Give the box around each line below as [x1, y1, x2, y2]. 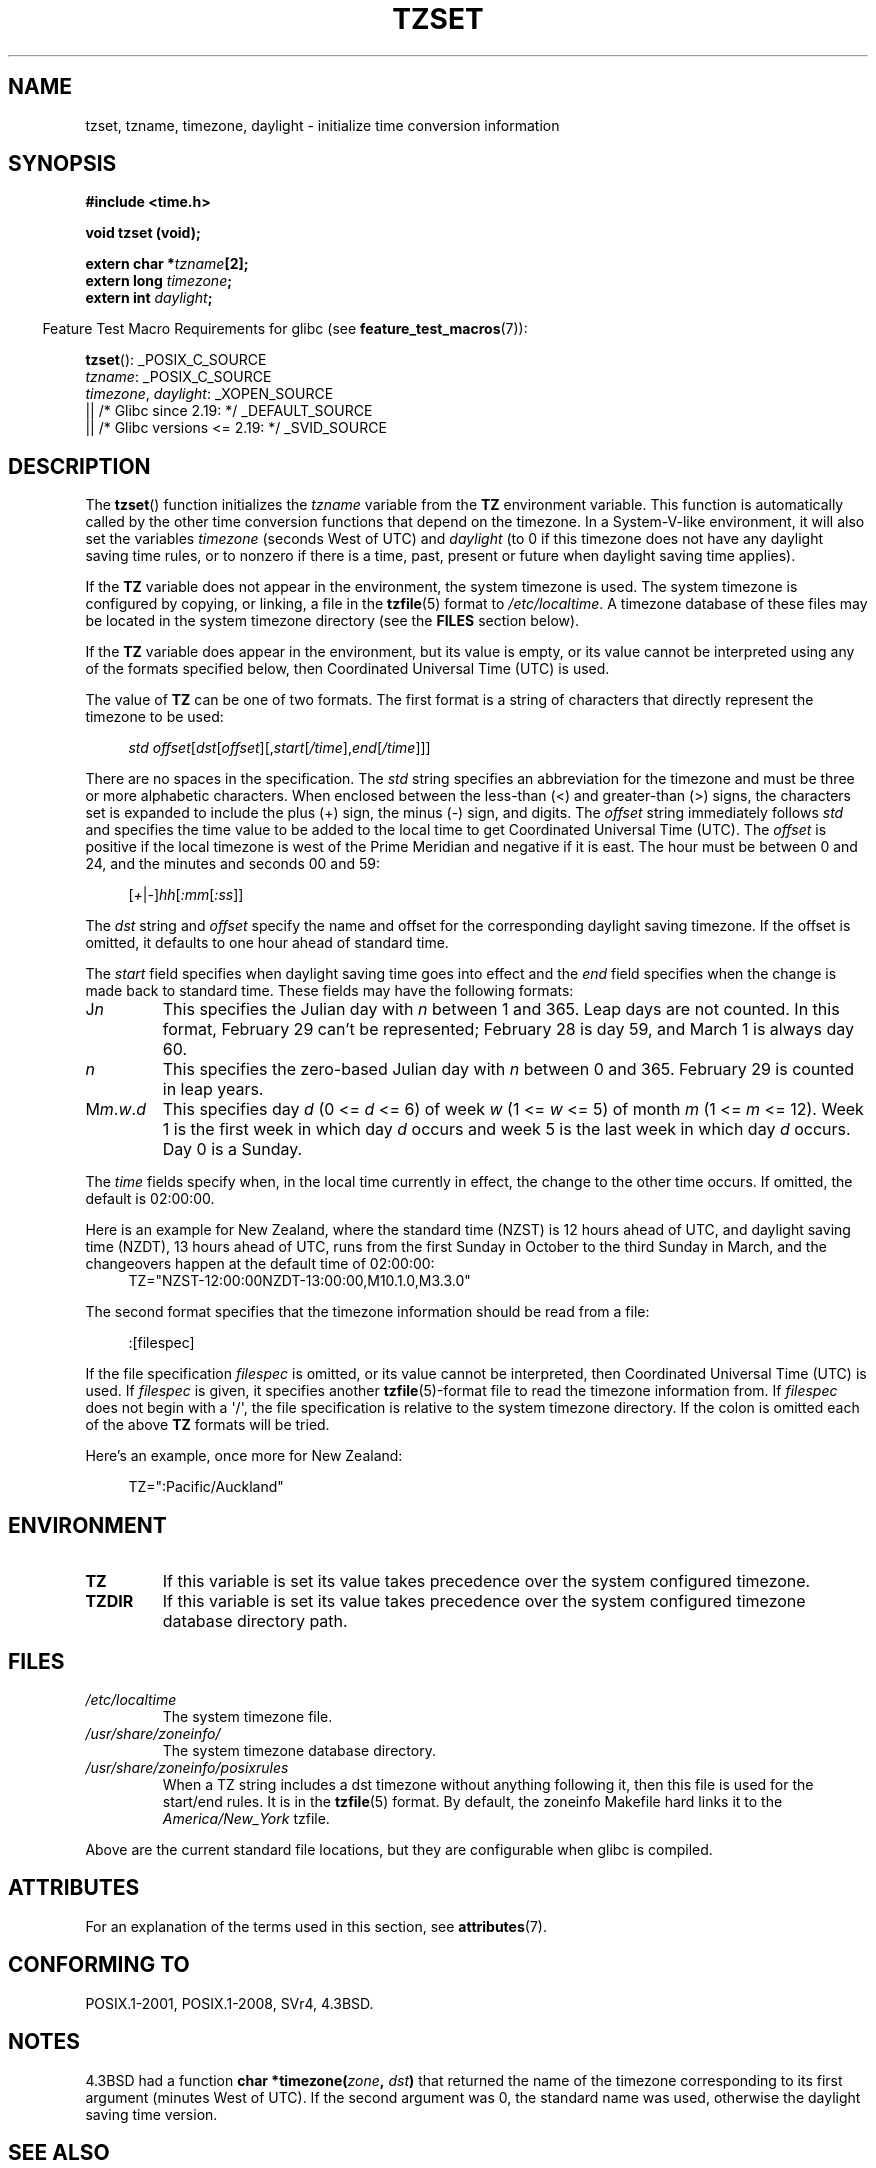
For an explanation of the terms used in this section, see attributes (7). [85, 1917, 547, 1935]
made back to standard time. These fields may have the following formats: [85, 982, 574, 1000]
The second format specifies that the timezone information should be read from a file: [85, 1303, 650, 1321]
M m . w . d [85, 1099, 146, 1120]
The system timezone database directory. [162, 1741, 436, 1759]
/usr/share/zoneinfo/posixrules [85, 1758, 289, 1776]
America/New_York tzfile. [162, 1809, 330, 1827]
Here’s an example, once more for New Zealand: [85, 1447, 403, 1465]
